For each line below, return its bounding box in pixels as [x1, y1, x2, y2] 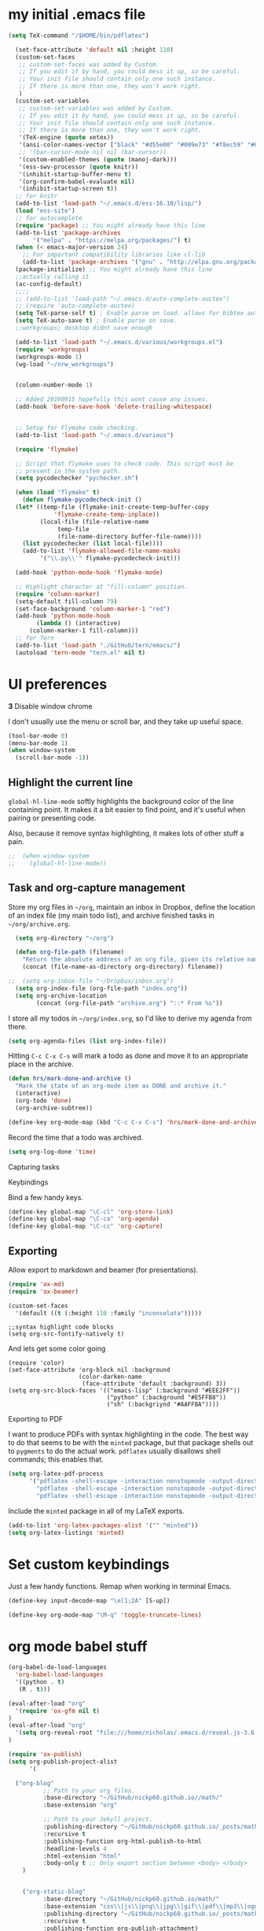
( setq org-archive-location [15, 991, 108, 999]
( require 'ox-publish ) [8, 1751, 82, 1759]
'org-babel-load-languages [15, 1671, 104, 1679]
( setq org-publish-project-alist [8, 1758, 118, 1766]
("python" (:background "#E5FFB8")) [106, 1394, 226, 1402]
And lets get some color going [8, 1344, 106, 1354]
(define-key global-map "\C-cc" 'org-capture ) [8, 1222, 163, 1230]
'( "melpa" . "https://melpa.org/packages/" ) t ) [32, 236, 192, 244]
